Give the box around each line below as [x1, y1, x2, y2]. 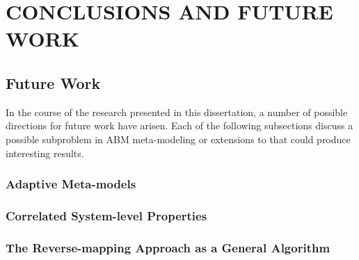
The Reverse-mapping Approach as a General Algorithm [6, 238, 330, 256]
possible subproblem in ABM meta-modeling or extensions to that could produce [6, 131, 351, 146]
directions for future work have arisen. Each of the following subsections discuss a [6, 118, 353, 133]
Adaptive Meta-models [6, 175, 136, 193]
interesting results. [6, 145, 84, 160]
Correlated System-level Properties [6, 206, 207, 224]
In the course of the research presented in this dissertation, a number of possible [6, 104, 348, 119]
